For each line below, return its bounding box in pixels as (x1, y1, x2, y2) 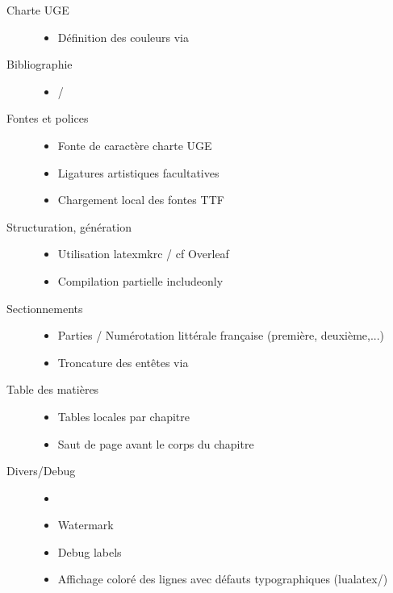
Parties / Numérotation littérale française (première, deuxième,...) (57, 327, 385, 344)
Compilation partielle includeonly (57, 272, 224, 289)
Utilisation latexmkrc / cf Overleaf (57, 245, 229, 262)
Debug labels (57, 543, 122, 560)
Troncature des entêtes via (57, 353, 189, 370)
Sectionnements (6, 299, 83, 316)
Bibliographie (6, 56, 73, 73)
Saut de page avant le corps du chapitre (57, 435, 254, 452)
